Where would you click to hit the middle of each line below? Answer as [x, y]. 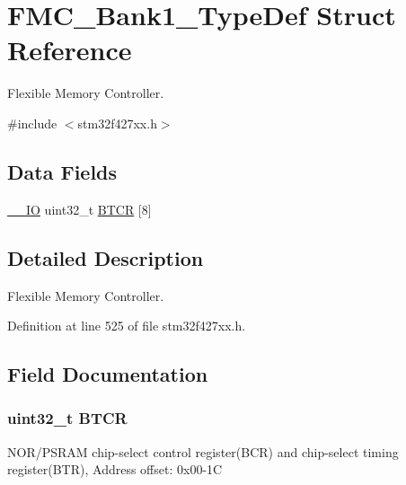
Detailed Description [106, 257]
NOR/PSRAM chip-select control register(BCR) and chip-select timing [203, 451]
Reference [70, 50]
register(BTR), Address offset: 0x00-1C [115, 469]
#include [32, 123]
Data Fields [62, 171]
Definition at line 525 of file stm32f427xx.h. [127, 326]
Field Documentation [108, 374]
